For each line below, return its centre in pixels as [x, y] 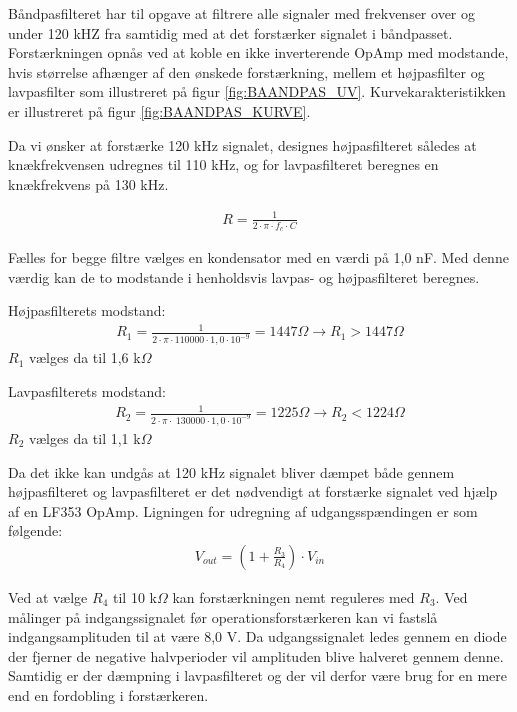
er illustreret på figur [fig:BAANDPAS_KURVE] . [159, 110]
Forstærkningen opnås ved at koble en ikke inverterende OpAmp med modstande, [258, 52]
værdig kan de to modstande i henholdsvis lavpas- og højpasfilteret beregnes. [244, 276]
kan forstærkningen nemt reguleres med [293, 596]
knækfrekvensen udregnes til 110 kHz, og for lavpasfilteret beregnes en [223, 164]
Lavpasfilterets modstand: [87, 390]
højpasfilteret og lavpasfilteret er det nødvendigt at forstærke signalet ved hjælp [253, 491]
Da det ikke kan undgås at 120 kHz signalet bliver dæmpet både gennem [231, 471]
